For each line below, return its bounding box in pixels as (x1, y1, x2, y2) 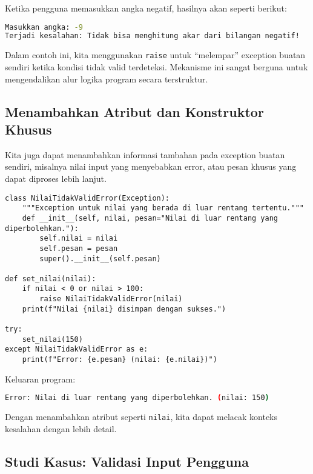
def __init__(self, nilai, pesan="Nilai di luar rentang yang (22, 213, 278, 222)
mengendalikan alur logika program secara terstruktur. (5, 72, 208, 85)
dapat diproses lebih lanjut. (5, 172, 107, 184)
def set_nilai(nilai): (5, 274, 96, 283)
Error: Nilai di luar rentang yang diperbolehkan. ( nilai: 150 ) (5, 393, 269, 402)
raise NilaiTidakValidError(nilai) (39, 295, 183, 304)
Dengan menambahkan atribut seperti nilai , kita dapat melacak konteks (5, 410, 278, 423)
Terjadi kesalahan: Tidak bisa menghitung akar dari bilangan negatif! (5, 32, 300, 41)
